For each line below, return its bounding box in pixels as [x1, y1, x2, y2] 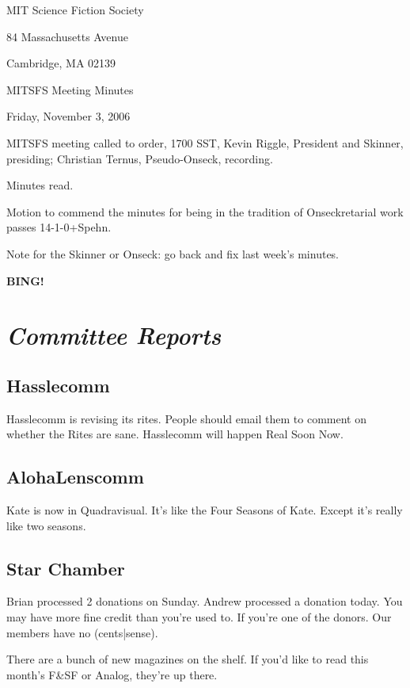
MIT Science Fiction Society [6, 2, 144, 17]
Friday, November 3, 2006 [6, 108, 131, 124]
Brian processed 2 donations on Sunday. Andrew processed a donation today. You [6, 593, 403, 610]
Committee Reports [6, 319, 222, 352]
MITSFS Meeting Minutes [6, 81, 134, 97]
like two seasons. [6, 517, 86, 533]
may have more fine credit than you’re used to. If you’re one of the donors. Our [6, 609, 392, 625]
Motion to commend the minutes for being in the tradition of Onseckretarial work [6, 203, 404, 220]
